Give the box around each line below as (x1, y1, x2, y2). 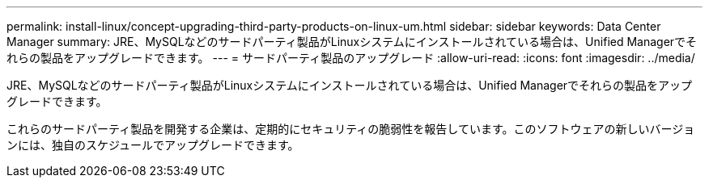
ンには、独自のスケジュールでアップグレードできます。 (6, 138, 299, 152)
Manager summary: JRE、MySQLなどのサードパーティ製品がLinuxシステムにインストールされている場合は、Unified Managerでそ (6, 35, 698, 48)
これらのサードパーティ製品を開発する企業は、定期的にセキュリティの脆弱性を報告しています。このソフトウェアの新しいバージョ (6, 122, 695, 136)
